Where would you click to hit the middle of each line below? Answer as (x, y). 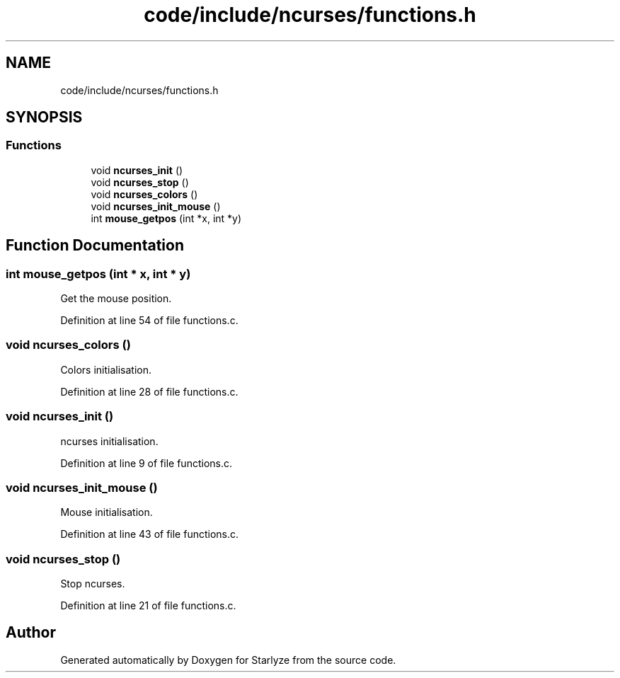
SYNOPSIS (44, 117)
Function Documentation (95, 246)
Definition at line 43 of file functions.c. (150, 534)
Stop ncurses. (93, 584)
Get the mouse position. (116, 299)
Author (31, 633)
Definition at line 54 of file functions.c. (149, 321)
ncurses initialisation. (109, 441)
